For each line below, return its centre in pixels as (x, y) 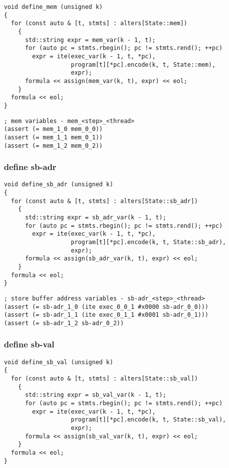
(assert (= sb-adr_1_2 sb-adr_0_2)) (64, 323)
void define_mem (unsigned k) (53, 7)
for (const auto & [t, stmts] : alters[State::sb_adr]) (104, 201)
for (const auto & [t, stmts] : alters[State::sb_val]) (104, 379)
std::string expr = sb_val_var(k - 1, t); (96, 395)
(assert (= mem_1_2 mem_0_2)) (53, 146)
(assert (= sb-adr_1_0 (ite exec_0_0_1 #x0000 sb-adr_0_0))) (106, 307)
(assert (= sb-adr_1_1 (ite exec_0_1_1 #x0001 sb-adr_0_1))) (106, 315)
